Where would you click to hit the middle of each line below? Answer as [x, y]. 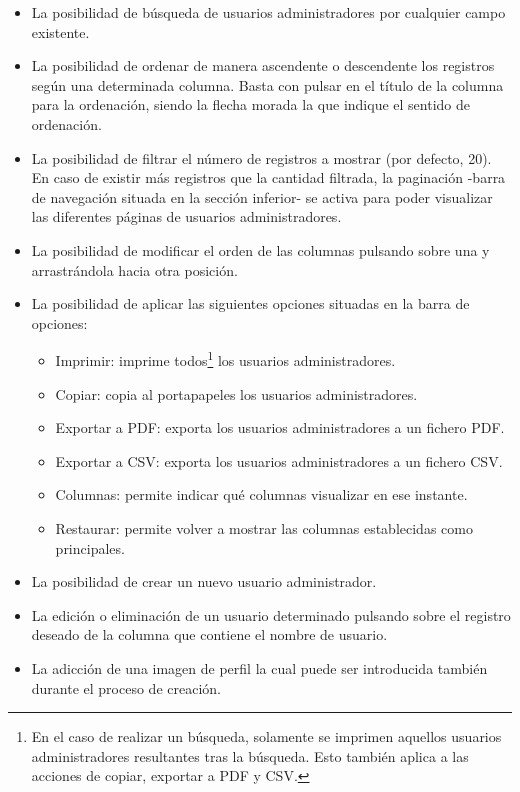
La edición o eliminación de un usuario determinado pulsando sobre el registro [271, 614]
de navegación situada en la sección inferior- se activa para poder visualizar [262, 196]
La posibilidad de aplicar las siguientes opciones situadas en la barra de [250, 303]
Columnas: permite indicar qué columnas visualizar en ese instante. [261, 494]
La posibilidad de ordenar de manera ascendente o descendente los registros [263, 65]
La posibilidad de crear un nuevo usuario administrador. [204, 581]
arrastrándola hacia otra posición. [134, 269]
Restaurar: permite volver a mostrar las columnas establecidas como [264, 527]
